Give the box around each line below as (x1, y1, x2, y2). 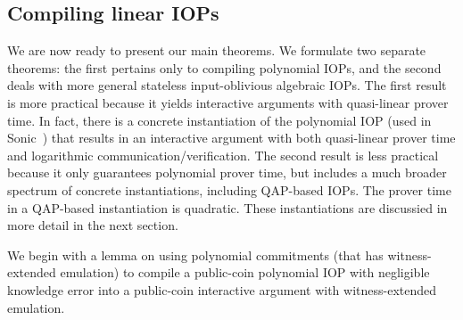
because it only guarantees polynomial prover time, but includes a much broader (7, 163, 447, 182)
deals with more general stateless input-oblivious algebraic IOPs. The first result (7, 76, 447, 94)
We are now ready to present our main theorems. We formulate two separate (7, 41, 426, 60)
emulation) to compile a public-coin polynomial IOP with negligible (60, 263, 430, 282)
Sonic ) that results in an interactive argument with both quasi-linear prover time (7, 128, 456, 147)
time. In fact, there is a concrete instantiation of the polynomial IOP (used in (7, 111, 432, 129)
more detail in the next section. (7, 216, 178, 234)
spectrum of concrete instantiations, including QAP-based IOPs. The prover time (7, 180, 451, 199)
